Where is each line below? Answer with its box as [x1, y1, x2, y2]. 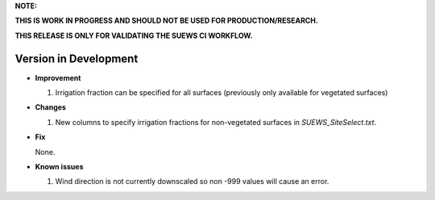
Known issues [35, 162, 84, 172]
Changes [35, 102, 66, 112]
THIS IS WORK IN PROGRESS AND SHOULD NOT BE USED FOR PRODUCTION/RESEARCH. [14, 16, 318, 26]
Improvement [35, 73, 81, 82]
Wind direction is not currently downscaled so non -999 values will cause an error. [55, 177, 329, 186]
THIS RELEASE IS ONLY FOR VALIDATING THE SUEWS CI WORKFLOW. [14, 31, 253, 40]
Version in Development [14, 52, 139, 65]
